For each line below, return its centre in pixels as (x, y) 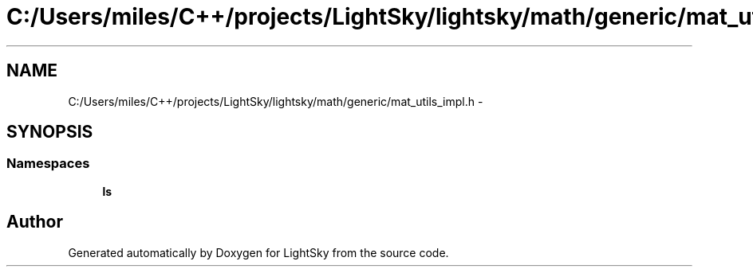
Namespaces (48, 164)
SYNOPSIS (50, 132)
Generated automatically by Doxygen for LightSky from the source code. (258, 252)
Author (35, 222)
